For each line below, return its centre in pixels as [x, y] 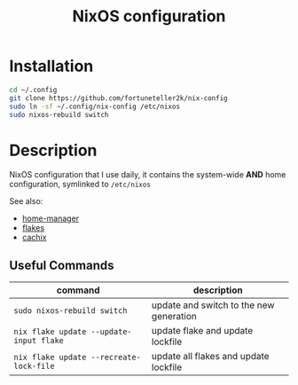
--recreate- [116, 357]
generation [174, 317]
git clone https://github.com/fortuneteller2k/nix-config [118, 98]
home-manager [51, 218]
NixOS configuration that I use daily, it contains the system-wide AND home [148, 175]
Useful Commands [62, 265]
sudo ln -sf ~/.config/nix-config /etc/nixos [94, 106]
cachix [34, 238]
